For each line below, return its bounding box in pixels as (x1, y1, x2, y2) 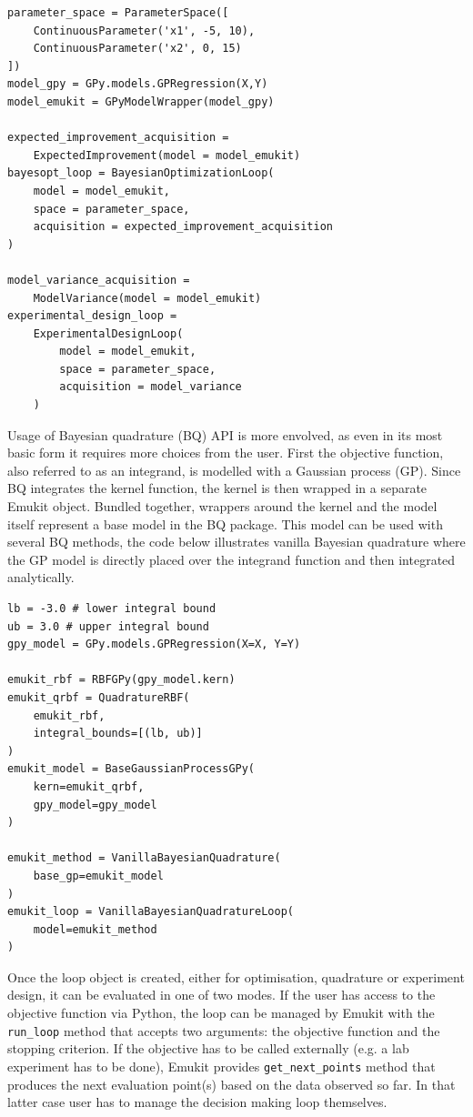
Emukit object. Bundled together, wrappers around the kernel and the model (7, 497, 438, 516)
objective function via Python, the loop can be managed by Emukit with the (7, 1003, 435, 1022)
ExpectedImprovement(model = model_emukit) (33, 148, 301, 162)
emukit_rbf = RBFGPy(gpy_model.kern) (7, 673, 236, 687)
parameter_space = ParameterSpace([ (7, 6, 229, 19)
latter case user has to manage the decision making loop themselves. (7, 1092, 387, 1112)
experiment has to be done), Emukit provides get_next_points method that (7, 1056, 436, 1075)
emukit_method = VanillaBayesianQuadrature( (7, 851, 281, 865)
